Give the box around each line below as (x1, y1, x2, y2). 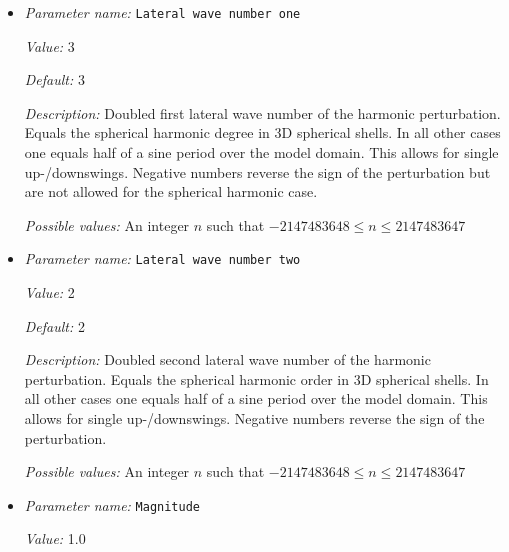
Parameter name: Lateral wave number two (24, 248, 301, 269)
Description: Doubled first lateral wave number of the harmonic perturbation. (24, 102, 501, 123)
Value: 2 (24, 282, 75, 303)
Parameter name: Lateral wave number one (24, 2, 301, 22)
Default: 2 (24, 315, 85, 336)
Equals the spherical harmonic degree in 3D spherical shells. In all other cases (24, 122, 501, 143)
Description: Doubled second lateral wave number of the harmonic (24, 349, 431, 370)
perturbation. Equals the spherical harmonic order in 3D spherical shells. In (24, 368, 489, 389)
